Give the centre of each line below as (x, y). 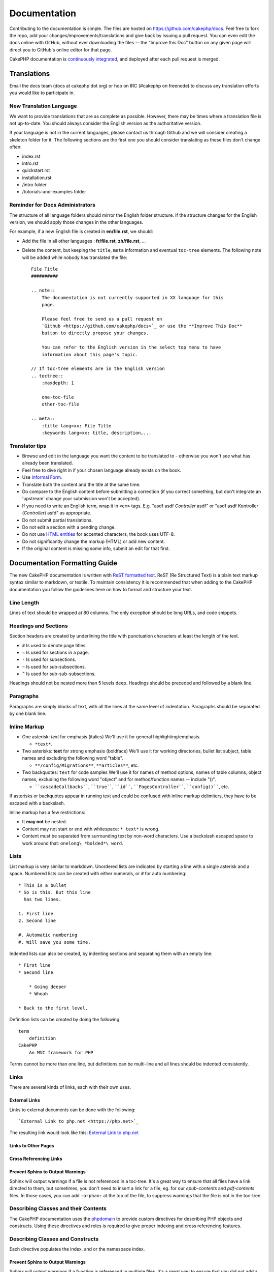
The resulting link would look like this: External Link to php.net (74, 1133)
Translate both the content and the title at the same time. (81, 484)
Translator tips (28, 446)
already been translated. (47, 463)
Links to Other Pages (32, 1146)
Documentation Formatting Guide (63, 563)
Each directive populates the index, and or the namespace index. (77, 1249)
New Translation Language (43, 106)
